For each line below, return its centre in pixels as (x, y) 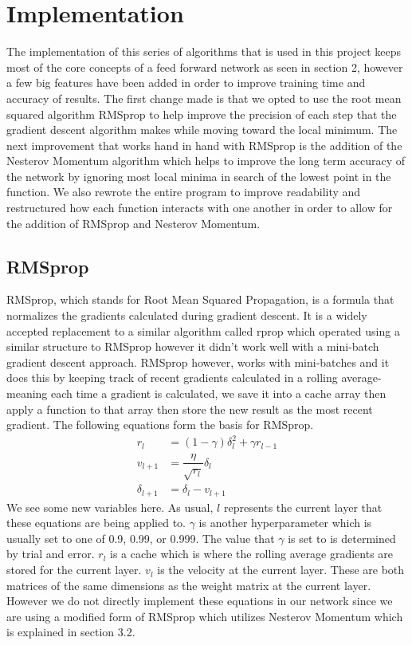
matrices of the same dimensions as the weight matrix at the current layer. (189, 585)
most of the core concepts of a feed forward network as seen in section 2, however (205, 67)
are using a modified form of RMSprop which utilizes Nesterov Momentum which (205, 616)
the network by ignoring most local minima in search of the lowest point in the (199, 176)
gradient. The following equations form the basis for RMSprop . (160, 425)
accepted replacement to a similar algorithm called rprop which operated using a (203, 330)
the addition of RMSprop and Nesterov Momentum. (133, 223)
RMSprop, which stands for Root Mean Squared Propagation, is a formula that (200, 299)
